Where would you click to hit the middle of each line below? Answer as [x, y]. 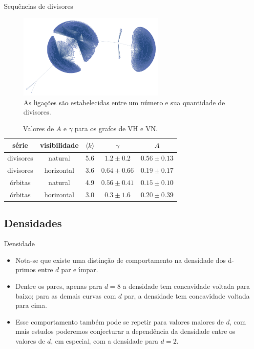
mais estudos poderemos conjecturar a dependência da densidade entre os [125, 331]
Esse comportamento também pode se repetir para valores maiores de [119, 321]
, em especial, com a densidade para [105, 340]
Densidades [33, 223]
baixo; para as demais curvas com [66, 295]
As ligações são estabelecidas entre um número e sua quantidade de [124, 102]
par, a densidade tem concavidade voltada [187, 295]
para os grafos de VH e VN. [116, 128]
